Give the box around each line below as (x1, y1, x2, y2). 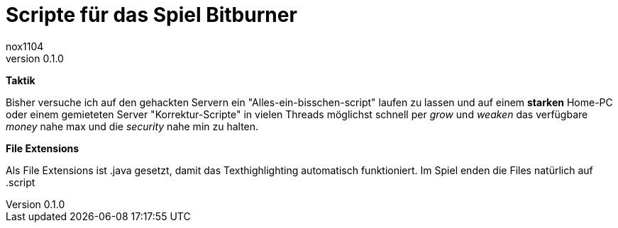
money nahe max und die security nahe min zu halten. (6, 120, 259, 132)
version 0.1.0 (6, 52, 64, 64)
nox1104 (6, 40, 44, 52)
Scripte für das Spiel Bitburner (6, 3, 297, 27)
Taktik (6, 74, 35, 86)
